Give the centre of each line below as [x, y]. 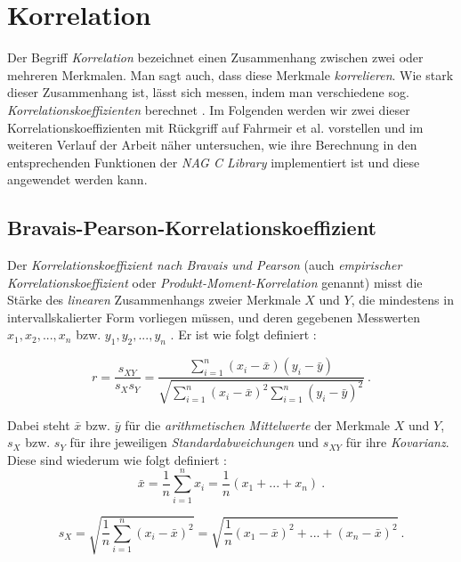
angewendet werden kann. [77, 179]
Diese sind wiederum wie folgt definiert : [117, 459]
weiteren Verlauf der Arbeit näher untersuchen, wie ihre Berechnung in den [212, 145]
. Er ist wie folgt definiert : [243, 334]
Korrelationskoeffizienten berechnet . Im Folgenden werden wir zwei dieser [209, 109]
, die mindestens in [402, 300]
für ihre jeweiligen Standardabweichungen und [194, 442]
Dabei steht [39, 424]
